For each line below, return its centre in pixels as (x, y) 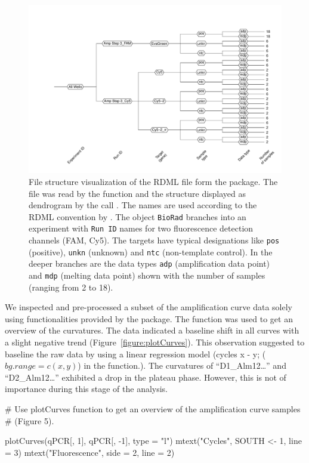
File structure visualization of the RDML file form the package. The (153, 181)
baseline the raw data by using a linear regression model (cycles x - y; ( (135, 354)
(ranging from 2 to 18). (71, 287)
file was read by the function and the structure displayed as (137, 193)
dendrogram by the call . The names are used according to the (143, 205)
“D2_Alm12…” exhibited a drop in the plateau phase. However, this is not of (146, 377)
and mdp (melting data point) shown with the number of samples (147, 275)
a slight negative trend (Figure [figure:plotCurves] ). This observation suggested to (155, 342)
